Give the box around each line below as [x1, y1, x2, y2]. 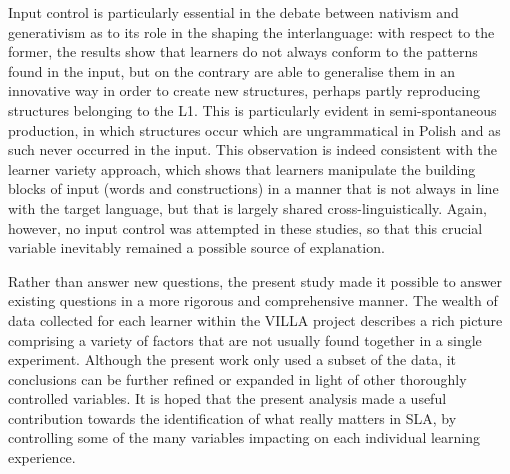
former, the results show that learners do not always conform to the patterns [8, 41, 478, 62]
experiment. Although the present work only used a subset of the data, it [8, 349, 457, 370]
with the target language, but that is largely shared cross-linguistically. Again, [8, 197, 487, 218]
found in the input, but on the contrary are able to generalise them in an [8, 60, 456, 81]
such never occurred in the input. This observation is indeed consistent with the [8, 139, 498, 160]
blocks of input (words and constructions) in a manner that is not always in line [8, 178, 499, 199]
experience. [8, 447, 76, 468]
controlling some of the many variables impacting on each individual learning [8, 427, 481, 448]
